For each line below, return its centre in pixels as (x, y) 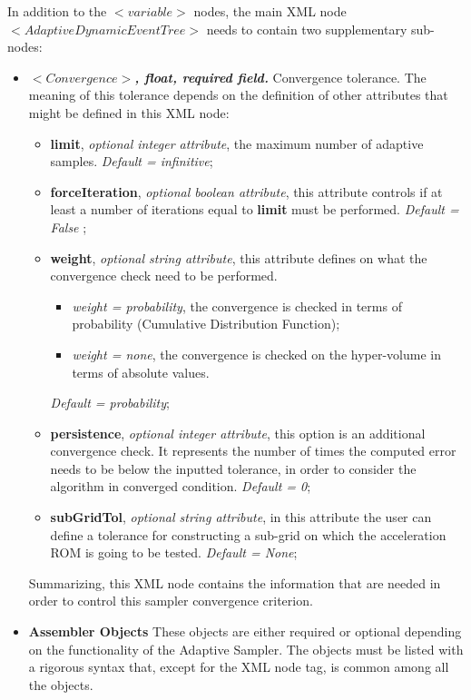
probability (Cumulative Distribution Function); (206, 324)
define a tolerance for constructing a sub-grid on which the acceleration (248, 534)
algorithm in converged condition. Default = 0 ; (181, 486)
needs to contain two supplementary (307, 29)
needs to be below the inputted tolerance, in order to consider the (233, 468)
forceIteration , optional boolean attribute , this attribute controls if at (246, 191)
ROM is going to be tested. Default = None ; (174, 552)
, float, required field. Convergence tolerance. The (280, 77)
